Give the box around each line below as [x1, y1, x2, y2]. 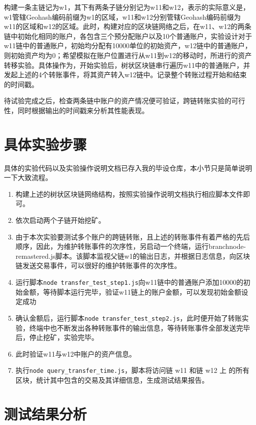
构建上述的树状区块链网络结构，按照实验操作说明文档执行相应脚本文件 [15, 188, 243, 199]
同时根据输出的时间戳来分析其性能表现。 [17, 105, 149, 115]
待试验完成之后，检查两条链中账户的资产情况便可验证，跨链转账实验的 [4, 95, 231, 106]
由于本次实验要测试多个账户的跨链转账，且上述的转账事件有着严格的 [15, 231, 236, 242]
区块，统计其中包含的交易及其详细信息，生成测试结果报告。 [15, 374, 209, 385]
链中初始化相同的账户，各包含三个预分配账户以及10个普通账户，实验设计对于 [4, 30, 252, 41]
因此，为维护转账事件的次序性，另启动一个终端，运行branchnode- [36, 241, 246, 251]
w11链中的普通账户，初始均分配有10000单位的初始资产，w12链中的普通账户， [4, 40, 252, 51]
